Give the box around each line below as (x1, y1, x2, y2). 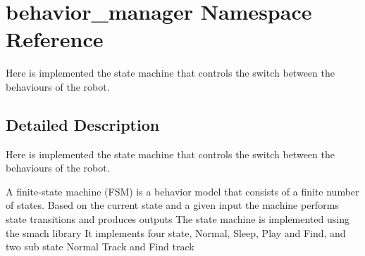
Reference (6, 25, 104, 53)
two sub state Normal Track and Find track (6, 239, 194, 254)
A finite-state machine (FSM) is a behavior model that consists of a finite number (6, 184, 359, 198)
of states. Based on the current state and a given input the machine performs (6, 198, 339, 212)
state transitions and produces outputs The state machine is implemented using (6, 212, 349, 226)
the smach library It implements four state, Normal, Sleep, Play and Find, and (6, 225, 346, 240)
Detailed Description (6, 113, 160, 135)
